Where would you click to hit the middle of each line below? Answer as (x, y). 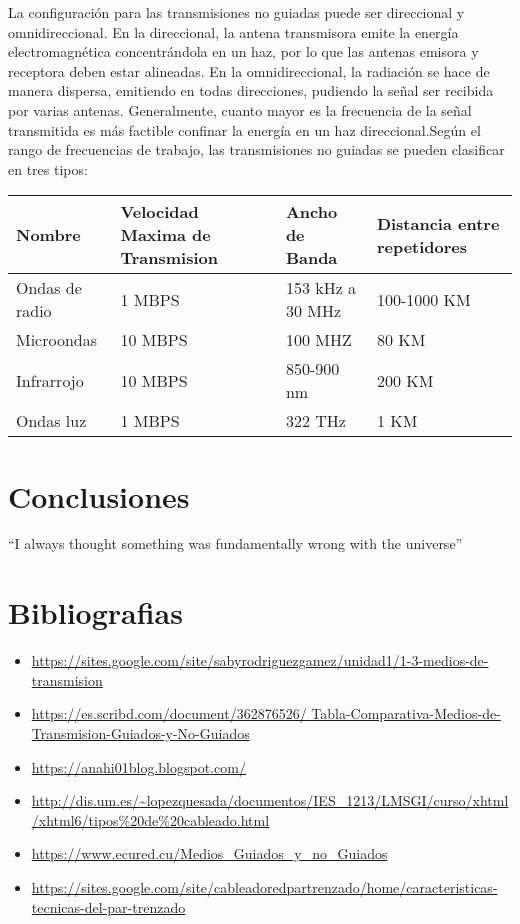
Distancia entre (438, 223)
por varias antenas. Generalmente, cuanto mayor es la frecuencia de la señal (240, 109)
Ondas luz (51, 421)
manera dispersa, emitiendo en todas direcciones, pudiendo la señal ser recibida (251, 90)
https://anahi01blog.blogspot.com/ (138, 766)
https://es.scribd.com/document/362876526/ (169, 713)
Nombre (48, 235)
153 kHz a (321, 288)
